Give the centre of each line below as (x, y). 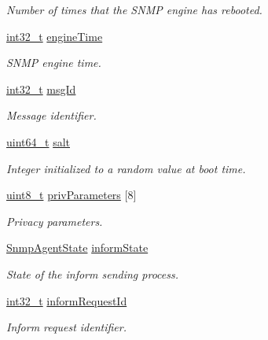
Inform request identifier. (67, 327)
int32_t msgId (41, 89)
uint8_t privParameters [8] (72, 195)
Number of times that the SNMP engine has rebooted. (134, 9)
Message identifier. (51, 115)
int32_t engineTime (55, 36)
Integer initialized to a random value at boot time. (126, 168)
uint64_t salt (38, 141)
